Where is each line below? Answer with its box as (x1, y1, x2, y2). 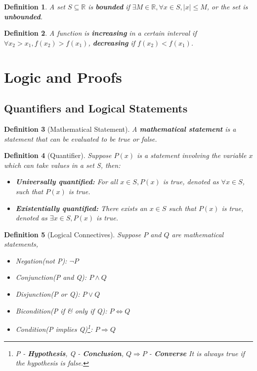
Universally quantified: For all (15, 176, 118, 187)
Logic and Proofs (4, 66, 122, 87)
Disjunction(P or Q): (15, 289, 80, 299)
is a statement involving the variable (137, 150, 247, 160)
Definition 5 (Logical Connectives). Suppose (4, 229, 141, 239)
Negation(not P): (15, 255, 67, 265)
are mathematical (171, 229, 224, 239)
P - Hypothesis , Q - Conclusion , (15, 348, 124, 358)
